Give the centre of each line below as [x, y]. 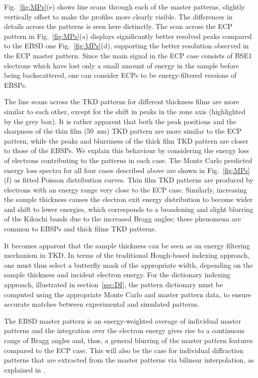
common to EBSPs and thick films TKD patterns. [80, 229]
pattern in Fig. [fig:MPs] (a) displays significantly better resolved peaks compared [128, 36]
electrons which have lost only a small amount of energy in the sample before [122, 65]
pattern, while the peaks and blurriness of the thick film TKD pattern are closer [126, 140]
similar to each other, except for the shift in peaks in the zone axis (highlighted [125, 111]
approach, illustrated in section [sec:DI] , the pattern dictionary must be [114, 284]
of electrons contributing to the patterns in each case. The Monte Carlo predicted [128, 160]
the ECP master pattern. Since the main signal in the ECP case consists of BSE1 [128, 55]
